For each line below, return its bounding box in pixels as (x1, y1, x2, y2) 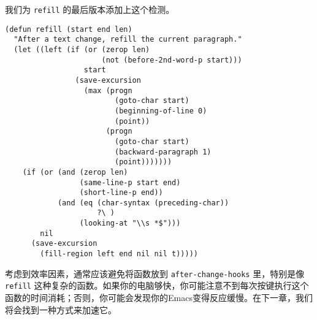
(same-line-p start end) (79, 178, 181, 187)
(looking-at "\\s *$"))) (79, 219, 181, 228)
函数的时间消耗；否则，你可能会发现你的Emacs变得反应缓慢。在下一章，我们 (5, 291, 313, 304)
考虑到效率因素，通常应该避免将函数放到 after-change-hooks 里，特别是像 (5, 267, 305, 280)
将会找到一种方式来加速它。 (5, 303, 116, 316)
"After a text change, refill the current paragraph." (13, 35, 242, 44)
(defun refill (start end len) (5, 25, 132, 34)
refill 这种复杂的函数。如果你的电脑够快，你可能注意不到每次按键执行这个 (5, 279, 309, 292)
